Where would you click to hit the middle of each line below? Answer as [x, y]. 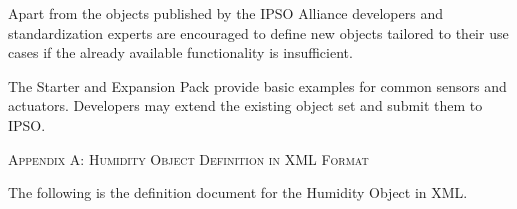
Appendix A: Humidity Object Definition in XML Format [188, 158]
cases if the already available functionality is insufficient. [180, 52]
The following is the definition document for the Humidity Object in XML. [238, 192]
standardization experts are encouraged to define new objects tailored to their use [258, 32]
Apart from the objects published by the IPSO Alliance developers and [225, 13]
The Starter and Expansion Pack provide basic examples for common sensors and [257, 85]
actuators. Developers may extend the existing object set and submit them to [245, 105]
